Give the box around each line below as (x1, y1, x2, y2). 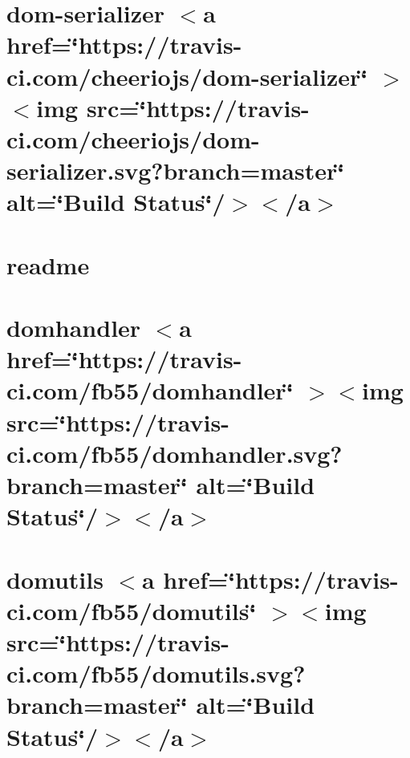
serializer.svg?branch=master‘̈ (6, 154, 345, 187)
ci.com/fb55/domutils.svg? (6, 657, 306, 690)
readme (6, 248, 90, 281)
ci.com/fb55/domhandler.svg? (6, 436, 343, 469)
